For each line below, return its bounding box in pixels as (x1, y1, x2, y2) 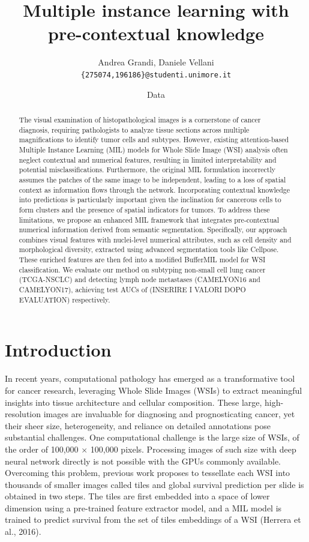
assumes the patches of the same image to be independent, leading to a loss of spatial (19, 174, 286, 184)
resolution (5, 408, 41, 420)
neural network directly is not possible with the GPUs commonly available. (5, 454, 281, 467)
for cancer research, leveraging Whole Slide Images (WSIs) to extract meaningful (5, 384, 302, 396)
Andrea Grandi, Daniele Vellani (98, 56, 214, 68)
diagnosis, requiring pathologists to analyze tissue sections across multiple (19, 124, 250, 134)
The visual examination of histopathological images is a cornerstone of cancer (19, 114, 261, 124)
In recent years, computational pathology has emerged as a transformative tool (5, 372, 295, 385)
